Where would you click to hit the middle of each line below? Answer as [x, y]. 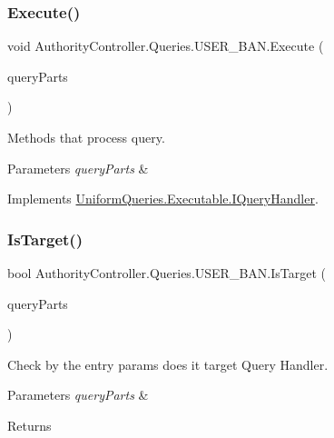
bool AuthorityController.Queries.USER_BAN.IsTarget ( [167, 273]
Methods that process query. [86, 137]
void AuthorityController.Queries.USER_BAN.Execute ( [166, 46]
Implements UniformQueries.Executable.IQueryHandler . [163, 199]
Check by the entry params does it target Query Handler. [168, 364]
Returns [29, 425]
